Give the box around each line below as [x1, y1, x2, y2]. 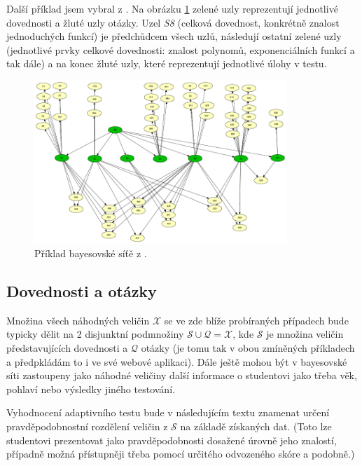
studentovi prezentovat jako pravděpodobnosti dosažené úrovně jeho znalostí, [6, 432, 337, 447]
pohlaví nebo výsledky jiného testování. [6, 381, 175, 396]
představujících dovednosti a [6, 340, 128, 355]
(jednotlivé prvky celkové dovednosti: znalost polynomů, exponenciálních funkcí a [6, 42, 355, 57]
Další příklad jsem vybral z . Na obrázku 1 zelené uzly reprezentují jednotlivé [6, 1, 338, 15]
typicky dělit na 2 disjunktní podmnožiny [6, 327, 184, 341]
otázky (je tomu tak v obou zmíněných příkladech [141, 340, 355, 355]
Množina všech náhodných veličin [6, 313, 150, 327]
